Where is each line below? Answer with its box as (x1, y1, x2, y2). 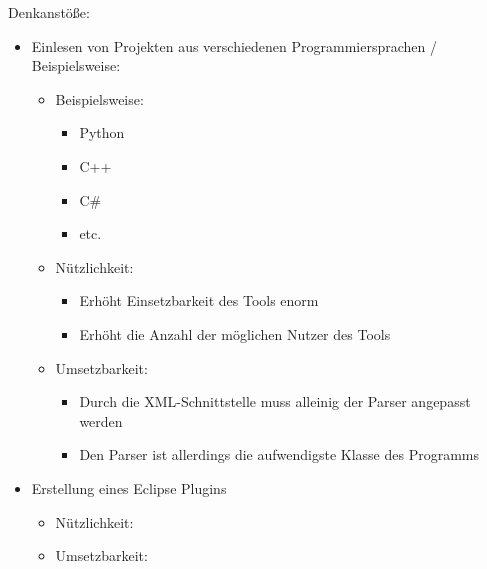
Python (79, 122, 125, 143)
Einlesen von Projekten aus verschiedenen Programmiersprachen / (31, 35, 437, 56)
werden (79, 410, 123, 431)
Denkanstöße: (8, 2, 90, 22)
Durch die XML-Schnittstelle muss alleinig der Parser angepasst (79, 391, 471, 412)
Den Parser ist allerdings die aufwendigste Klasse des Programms (79, 444, 479, 465)
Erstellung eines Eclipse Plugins (31, 477, 227, 498)
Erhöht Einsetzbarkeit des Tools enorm (79, 290, 319, 311)
